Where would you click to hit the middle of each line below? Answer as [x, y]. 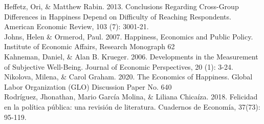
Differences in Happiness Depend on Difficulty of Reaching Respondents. [118, 16]
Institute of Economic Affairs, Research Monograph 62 [90, 46]
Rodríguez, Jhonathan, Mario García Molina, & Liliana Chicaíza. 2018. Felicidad [131, 97]
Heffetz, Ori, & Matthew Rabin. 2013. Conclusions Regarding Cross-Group [122, 6]
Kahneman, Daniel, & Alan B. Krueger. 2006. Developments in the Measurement [131, 56]
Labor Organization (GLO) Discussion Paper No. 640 [88, 86]
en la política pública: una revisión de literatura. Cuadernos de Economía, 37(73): [132, 106]
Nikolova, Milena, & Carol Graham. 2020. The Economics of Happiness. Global [128, 77]
